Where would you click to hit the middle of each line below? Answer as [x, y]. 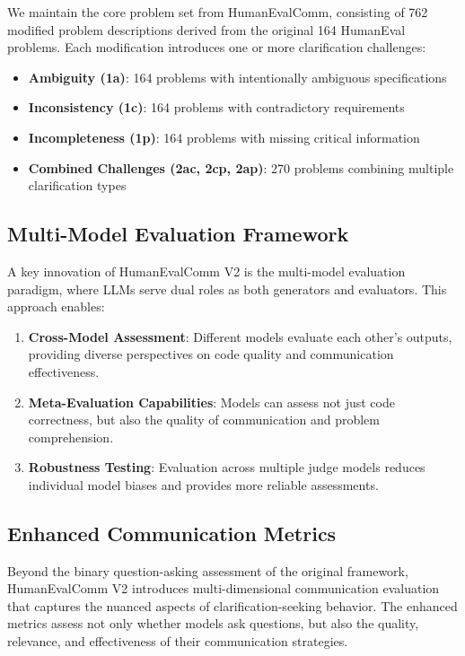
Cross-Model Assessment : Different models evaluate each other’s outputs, [240, 336]
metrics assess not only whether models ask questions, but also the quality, [213, 623]
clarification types [77, 185]
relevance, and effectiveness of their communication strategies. [178, 641]
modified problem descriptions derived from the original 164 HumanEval [206, 29]
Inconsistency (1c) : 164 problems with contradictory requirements [216, 107]
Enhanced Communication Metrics [172, 533]
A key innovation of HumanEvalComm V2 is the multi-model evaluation [206, 271]
